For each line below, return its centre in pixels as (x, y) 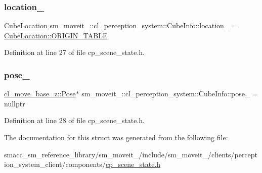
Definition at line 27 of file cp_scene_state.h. (75, 52)
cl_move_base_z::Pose (40, 94)
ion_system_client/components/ (55, 164)
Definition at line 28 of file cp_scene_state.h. (75, 120)
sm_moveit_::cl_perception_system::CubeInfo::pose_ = (170, 94)
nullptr (15, 103)
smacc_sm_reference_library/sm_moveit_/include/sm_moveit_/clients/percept (131, 154)
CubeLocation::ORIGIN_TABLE (56, 35)
